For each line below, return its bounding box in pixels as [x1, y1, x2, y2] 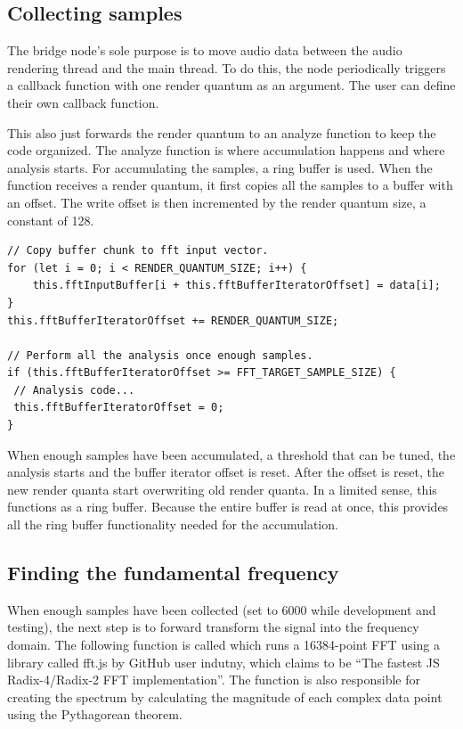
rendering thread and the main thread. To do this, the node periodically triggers [7, 58, 446, 77]
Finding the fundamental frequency [7, 559, 339, 586]
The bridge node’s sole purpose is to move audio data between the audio [7, 41, 402, 60]
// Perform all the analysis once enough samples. [7, 348, 313, 362]
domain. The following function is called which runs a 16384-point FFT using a [7, 635, 441, 654]
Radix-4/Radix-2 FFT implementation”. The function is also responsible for [7, 670, 420, 689]
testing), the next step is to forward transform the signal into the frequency [7, 618, 419, 636]
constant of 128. [7, 210, 94, 229]
